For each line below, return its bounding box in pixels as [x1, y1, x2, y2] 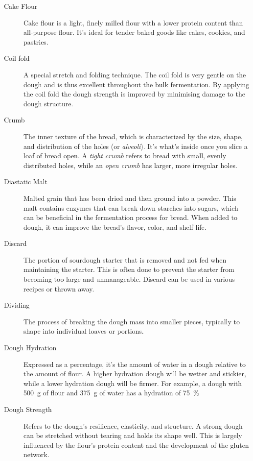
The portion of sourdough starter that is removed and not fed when [23, 254, 227, 265]
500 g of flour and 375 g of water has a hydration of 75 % [23, 388, 199, 398]
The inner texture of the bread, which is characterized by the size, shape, [23, 131, 243, 141]
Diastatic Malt [4, 176, 47, 187]
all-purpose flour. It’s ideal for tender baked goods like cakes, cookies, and [23, 27, 245, 37]
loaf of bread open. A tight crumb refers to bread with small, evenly [23, 150, 227, 161]
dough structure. [23, 98, 73, 108]
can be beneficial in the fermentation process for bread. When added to [23, 212, 238, 222]
